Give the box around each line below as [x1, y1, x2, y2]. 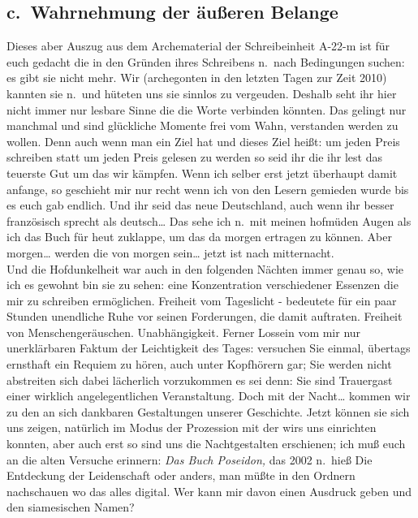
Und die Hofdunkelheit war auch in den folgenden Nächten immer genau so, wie [6, 260, 403, 277]
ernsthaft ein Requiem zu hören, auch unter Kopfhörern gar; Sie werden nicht [6, 356, 392, 373]
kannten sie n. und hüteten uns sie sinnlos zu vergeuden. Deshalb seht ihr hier [6, 84, 397, 101]
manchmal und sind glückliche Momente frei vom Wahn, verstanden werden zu [6, 117, 399, 134]
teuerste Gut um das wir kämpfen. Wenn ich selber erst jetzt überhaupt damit [6, 164, 398, 181]
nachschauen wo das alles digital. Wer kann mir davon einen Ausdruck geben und [6, 482, 412, 499]
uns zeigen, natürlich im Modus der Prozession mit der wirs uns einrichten [6, 419, 377, 436]
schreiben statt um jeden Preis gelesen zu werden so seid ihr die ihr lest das [6, 149, 382, 166]
